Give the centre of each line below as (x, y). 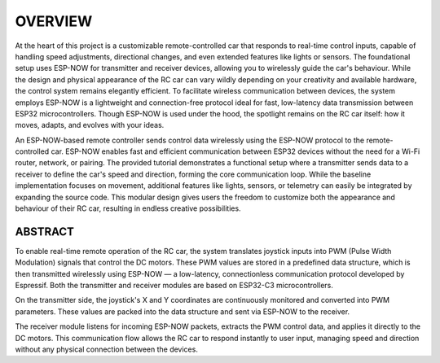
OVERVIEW (54, 21)
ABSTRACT (45, 232)
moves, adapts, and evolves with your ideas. (90, 125)
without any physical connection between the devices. (107, 349)
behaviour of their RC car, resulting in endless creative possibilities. (128, 208)
